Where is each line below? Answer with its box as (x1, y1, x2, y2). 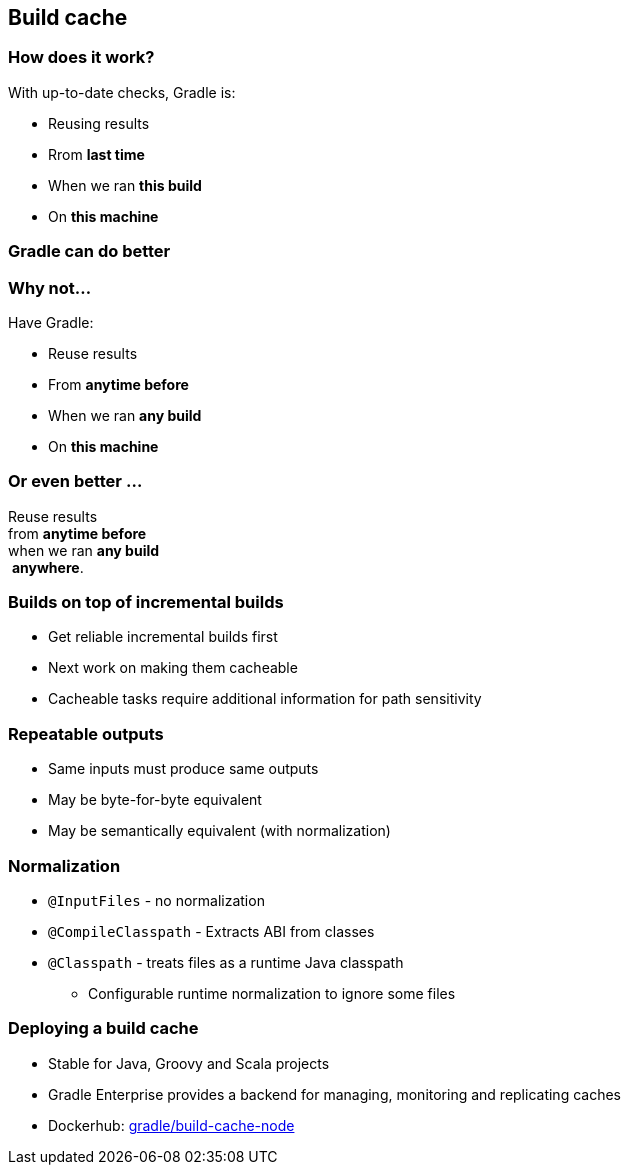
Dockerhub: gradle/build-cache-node (48, 1116, 295, 1134)
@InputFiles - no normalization (48, 891, 265, 909)
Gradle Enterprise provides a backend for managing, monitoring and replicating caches (48, 1085, 621, 1103)
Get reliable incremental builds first (48, 628, 278, 646)
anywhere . (11, 558, 84, 576)
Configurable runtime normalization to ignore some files (88, 984, 456, 1002)
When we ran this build (48, 176, 202, 194)
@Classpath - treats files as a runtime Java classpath (48, 953, 404, 971)
